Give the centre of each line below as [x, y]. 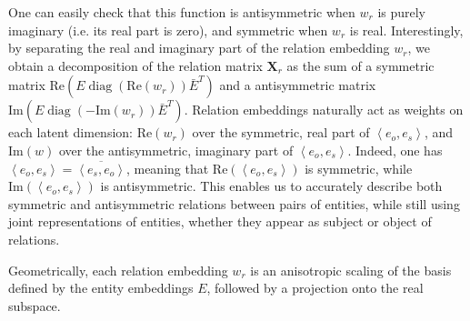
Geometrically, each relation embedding [118, 270]
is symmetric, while [359, 168]
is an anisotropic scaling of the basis [351, 270]
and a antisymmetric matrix [298, 85]
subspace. [35, 305]
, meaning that [167, 168]
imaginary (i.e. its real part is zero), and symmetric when [168, 30]
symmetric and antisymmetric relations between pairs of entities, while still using [234, 203]
